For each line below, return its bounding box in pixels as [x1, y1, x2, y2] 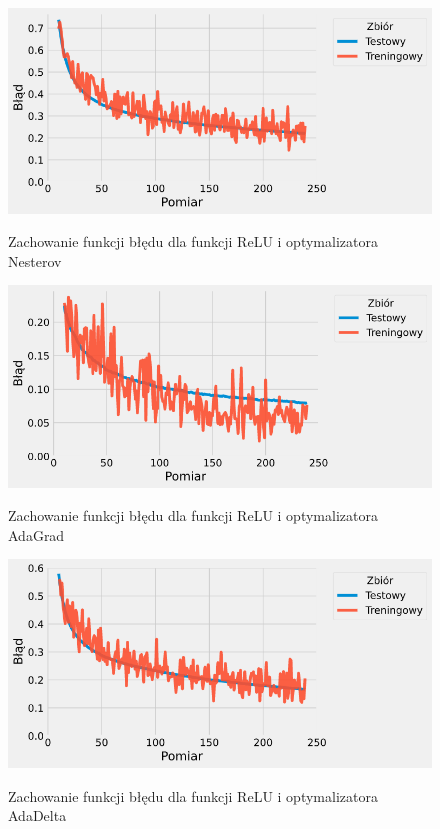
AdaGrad [8, 524, 65, 545]
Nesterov [8, 250, 62, 271]
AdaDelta [8, 805, 67, 826]
